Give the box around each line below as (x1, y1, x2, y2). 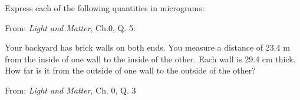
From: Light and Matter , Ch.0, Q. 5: (5, 21, 136, 34)
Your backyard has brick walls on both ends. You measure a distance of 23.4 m (5, 41, 290, 54)
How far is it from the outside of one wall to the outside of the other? (5, 64, 256, 76)
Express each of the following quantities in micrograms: (5, 2, 205, 14)
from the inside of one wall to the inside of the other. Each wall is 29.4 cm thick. (5, 52, 296, 65)
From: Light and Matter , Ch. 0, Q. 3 (5, 84, 136, 96)
